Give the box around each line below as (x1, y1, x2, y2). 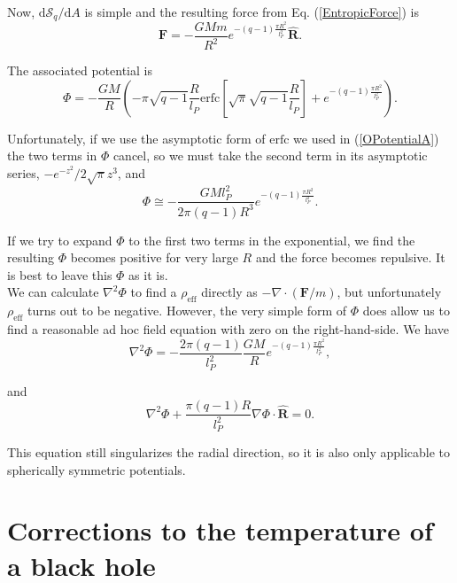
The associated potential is (7, 61, 152, 80)
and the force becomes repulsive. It (255, 248, 445, 267)
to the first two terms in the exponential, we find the (128, 230, 415, 249)
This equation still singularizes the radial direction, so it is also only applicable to (7, 442, 451, 461)
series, (7, 164, 40, 183)
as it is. (128, 265, 168, 284)
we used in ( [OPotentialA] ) (293, 128, 439, 147)
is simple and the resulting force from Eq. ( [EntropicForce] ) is (84, 3, 420, 20)
